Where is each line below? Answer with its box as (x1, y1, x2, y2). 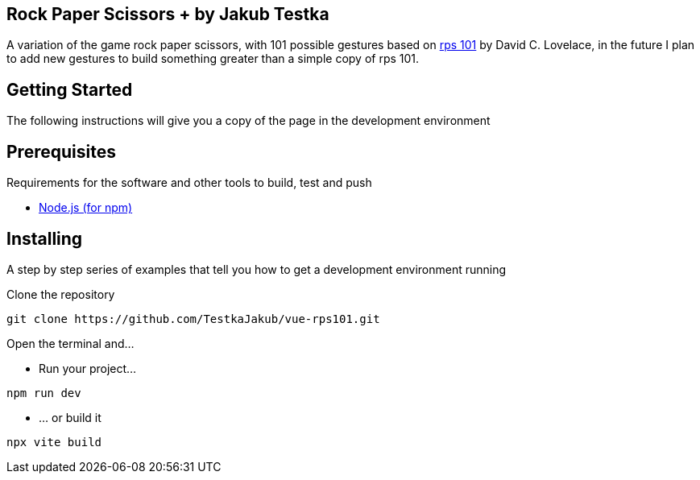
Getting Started (6, 79, 133, 100)
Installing (6, 228, 83, 249)
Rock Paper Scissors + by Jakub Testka (6, 4, 329, 24)
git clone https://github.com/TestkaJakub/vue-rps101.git (6, 312, 380, 325)
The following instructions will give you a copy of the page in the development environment (6, 114, 491, 128)
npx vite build (6, 435, 102, 449)
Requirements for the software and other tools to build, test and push (6, 176, 372, 190)
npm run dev (6, 386, 81, 399)
